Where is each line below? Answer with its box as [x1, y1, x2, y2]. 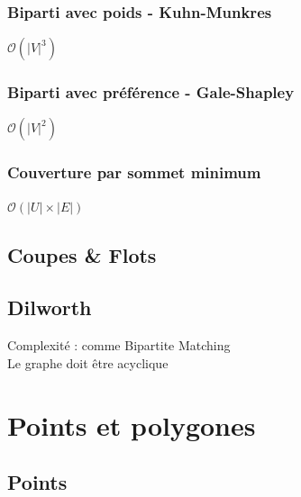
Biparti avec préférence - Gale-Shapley [7, 81, 295, 104]
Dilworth [7, 294, 92, 321]
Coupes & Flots [7, 240, 157, 268]
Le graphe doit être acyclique [7, 353, 169, 372]
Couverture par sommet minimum [7, 161, 261, 184]
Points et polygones [7, 406, 256, 443]
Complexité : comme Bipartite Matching [7, 336, 231, 355]
